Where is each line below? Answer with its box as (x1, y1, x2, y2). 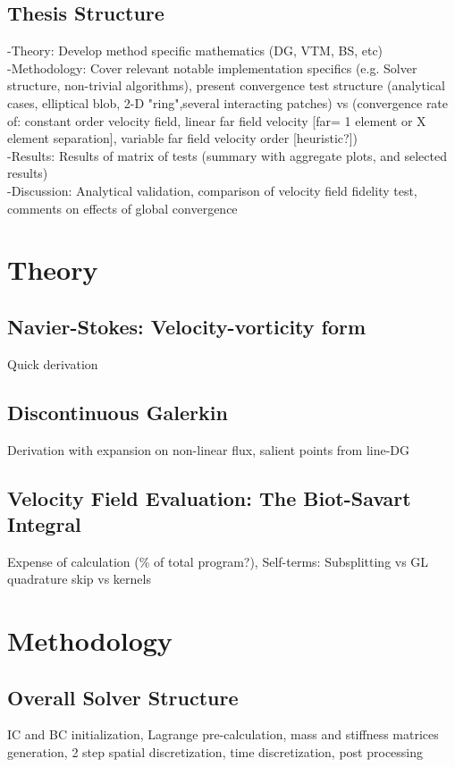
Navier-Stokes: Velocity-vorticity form (7, 312, 367, 340)
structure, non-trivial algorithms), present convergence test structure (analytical (7, 76, 445, 95)
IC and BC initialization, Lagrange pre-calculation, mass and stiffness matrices (7, 725, 439, 744)
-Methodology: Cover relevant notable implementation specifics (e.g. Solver (7, 58, 417, 77)
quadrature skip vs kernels (7, 569, 151, 588)
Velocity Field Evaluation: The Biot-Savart (7, 484, 411, 511)
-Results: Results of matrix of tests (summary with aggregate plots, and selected (7, 146, 447, 164)
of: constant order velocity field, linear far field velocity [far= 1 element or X (7, 111, 426, 130)
